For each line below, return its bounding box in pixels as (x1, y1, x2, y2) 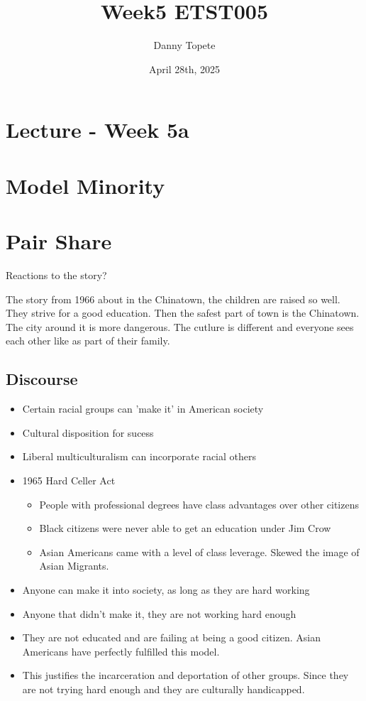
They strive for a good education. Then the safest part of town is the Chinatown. (6, 305, 360, 320)
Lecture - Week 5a (6, 115, 189, 144)
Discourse (6, 368, 78, 390)
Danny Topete (153, 38, 216, 53)
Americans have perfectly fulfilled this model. (22, 643, 220, 658)
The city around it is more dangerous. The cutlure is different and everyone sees (6, 319, 354, 334)
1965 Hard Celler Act (22, 472, 116, 487)
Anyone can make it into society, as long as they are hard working (22, 582, 310, 597)
